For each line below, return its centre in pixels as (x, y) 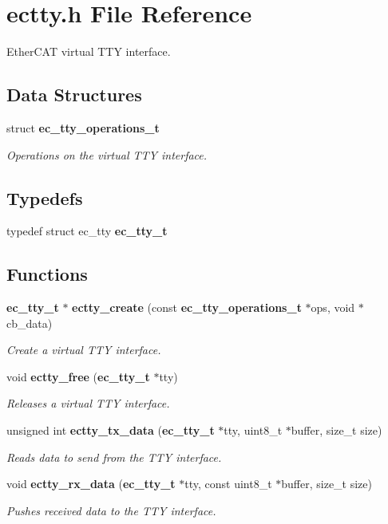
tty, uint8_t (253, 430)
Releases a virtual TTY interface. (88, 403)
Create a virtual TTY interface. (84, 350)
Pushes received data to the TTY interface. (111, 510)
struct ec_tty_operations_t (83, 127)
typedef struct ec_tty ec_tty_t (87, 231)
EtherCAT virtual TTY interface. (89, 51)
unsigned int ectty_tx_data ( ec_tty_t (111, 430)
